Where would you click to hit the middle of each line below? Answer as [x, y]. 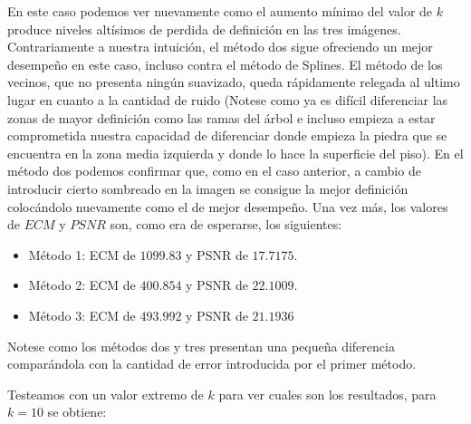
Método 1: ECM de [82, 254]
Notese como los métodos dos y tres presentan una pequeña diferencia [201, 346]
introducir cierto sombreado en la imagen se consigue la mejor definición [208, 188]
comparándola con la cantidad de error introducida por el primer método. [212, 364]
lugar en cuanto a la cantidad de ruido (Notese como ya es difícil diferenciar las [228, 99]
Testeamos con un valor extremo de [106, 394]
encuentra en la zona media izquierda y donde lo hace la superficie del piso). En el [235, 153]
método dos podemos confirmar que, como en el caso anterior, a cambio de [214, 171]
